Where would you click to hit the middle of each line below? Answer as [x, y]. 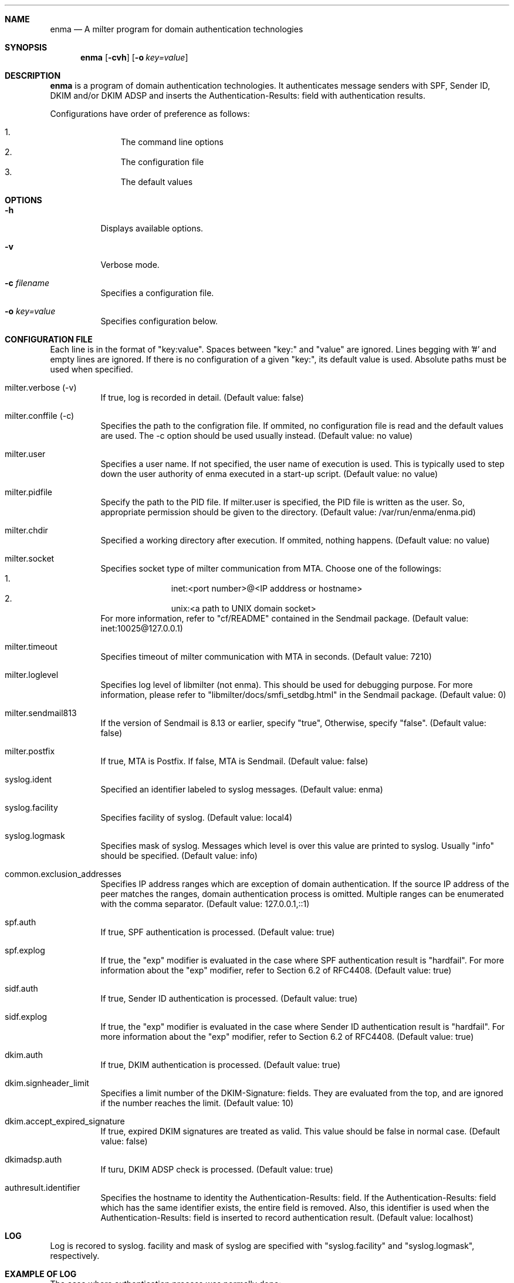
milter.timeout [31, 646]
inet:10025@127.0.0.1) [142, 628]
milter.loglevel [32, 675]
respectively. [75, 1256]
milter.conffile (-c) [40, 416]
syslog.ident [28, 779]
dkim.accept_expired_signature [65, 1121]
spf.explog [25, 950]
